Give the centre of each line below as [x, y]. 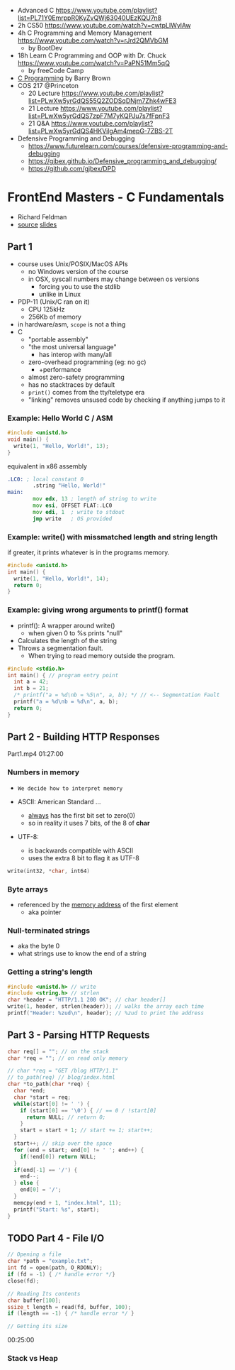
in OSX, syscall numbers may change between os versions [114, 279]
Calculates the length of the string [67, 640]
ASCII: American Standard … [59, 801]
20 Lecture [44, 93]
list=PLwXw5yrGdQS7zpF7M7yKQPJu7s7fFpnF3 [99, 116]
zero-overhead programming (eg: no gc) [87, 362]
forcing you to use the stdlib [80, 286]
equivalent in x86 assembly [47, 466]
